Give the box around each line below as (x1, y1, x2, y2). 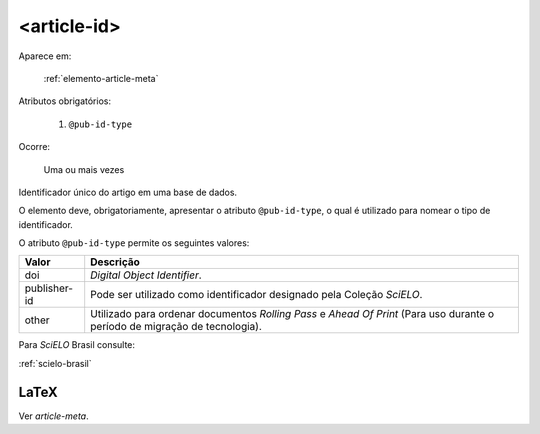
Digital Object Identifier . (90, 268, 202, 282)
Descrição (90, 255, 140, 269)
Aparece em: (18, 50, 72, 62)
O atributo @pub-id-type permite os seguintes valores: (18, 237, 250, 249)
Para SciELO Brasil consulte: (18, 339, 135, 351)
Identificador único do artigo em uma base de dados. (18, 186, 238, 198)
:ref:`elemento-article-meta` (43, 72, 159, 84)
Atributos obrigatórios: (18, 95, 112, 107)
